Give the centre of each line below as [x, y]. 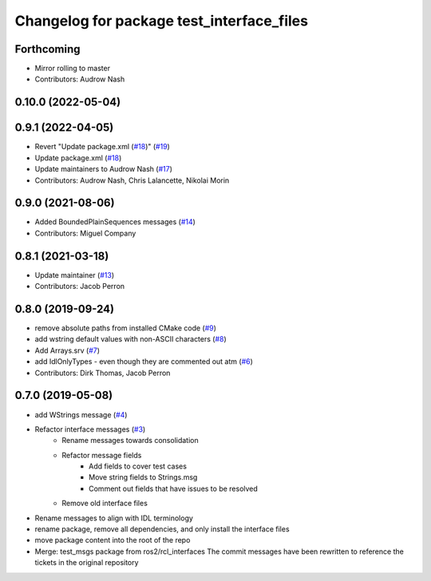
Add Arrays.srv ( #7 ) [67, 350]
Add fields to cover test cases [138, 466]
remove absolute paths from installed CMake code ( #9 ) [126, 328]
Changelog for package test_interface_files [162, 21]
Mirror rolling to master [73, 69]
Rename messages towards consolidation [130, 441]
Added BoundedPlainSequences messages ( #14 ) [115, 222]
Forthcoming [47, 49]
